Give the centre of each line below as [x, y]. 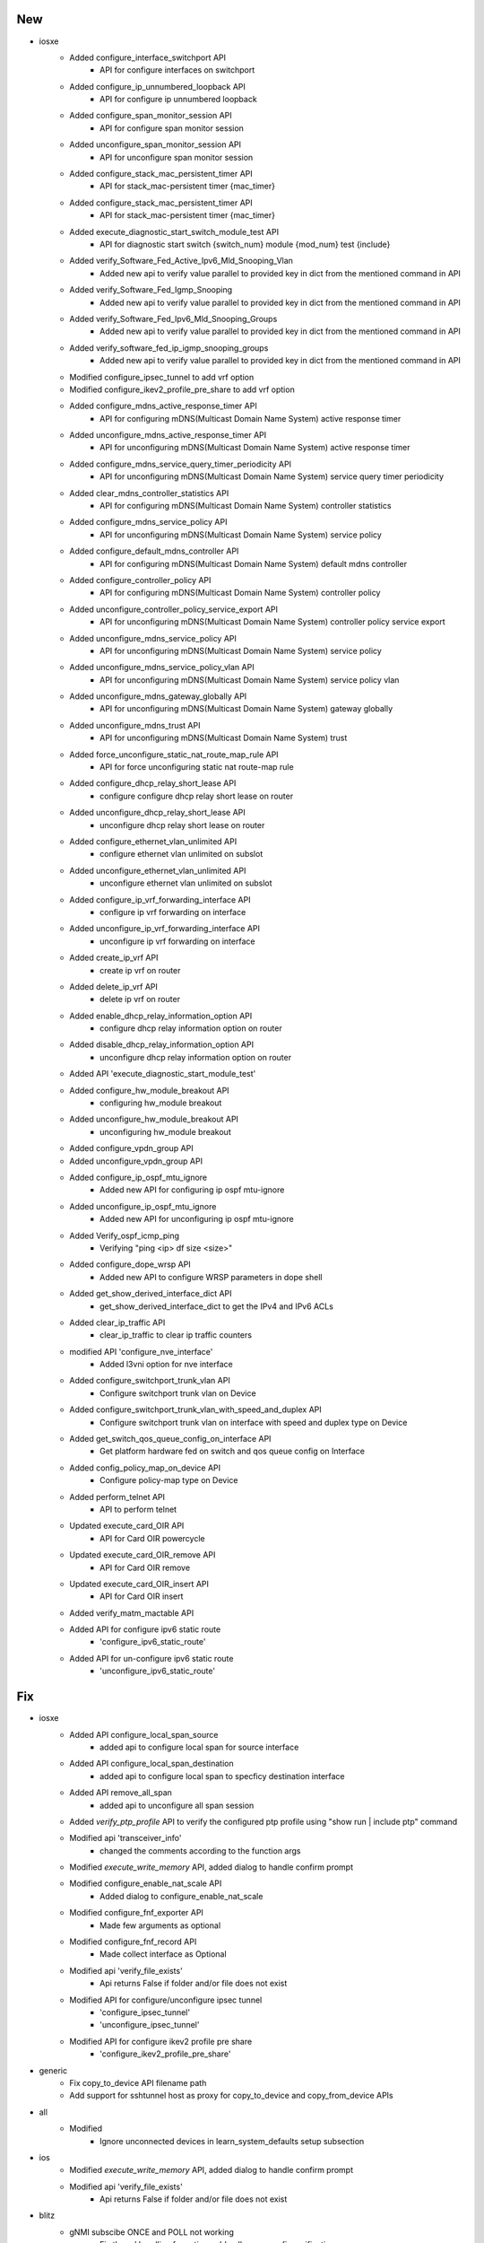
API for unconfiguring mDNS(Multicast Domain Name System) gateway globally [246, 709]
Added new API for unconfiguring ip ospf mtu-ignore [197, 1219]
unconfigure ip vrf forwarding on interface [177, 941]
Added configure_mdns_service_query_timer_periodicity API [180, 464]
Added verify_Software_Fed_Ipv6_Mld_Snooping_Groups [173, 319]
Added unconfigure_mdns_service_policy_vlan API [162, 668]
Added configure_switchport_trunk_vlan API [150, 1381]
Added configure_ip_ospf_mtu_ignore [138, 1177]
